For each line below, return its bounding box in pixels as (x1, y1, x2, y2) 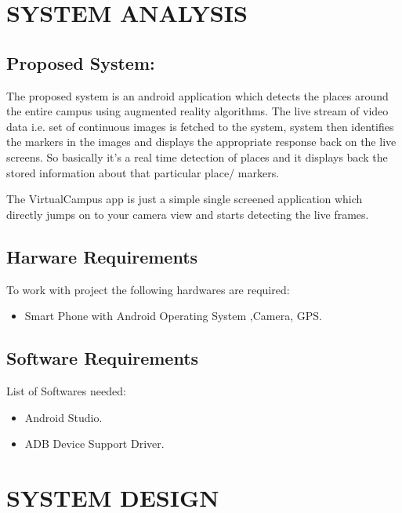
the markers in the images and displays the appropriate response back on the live (6, 133, 397, 150)
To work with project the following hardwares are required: (6, 281, 290, 297)
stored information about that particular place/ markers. (6, 164, 280, 180)
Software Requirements (6, 346, 199, 370)
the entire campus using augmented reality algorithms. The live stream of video (6, 103, 389, 119)
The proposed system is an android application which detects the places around (6, 87, 389, 104)
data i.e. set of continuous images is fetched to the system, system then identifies (6, 118, 394, 134)
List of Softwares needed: (6, 382, 126, 398)
